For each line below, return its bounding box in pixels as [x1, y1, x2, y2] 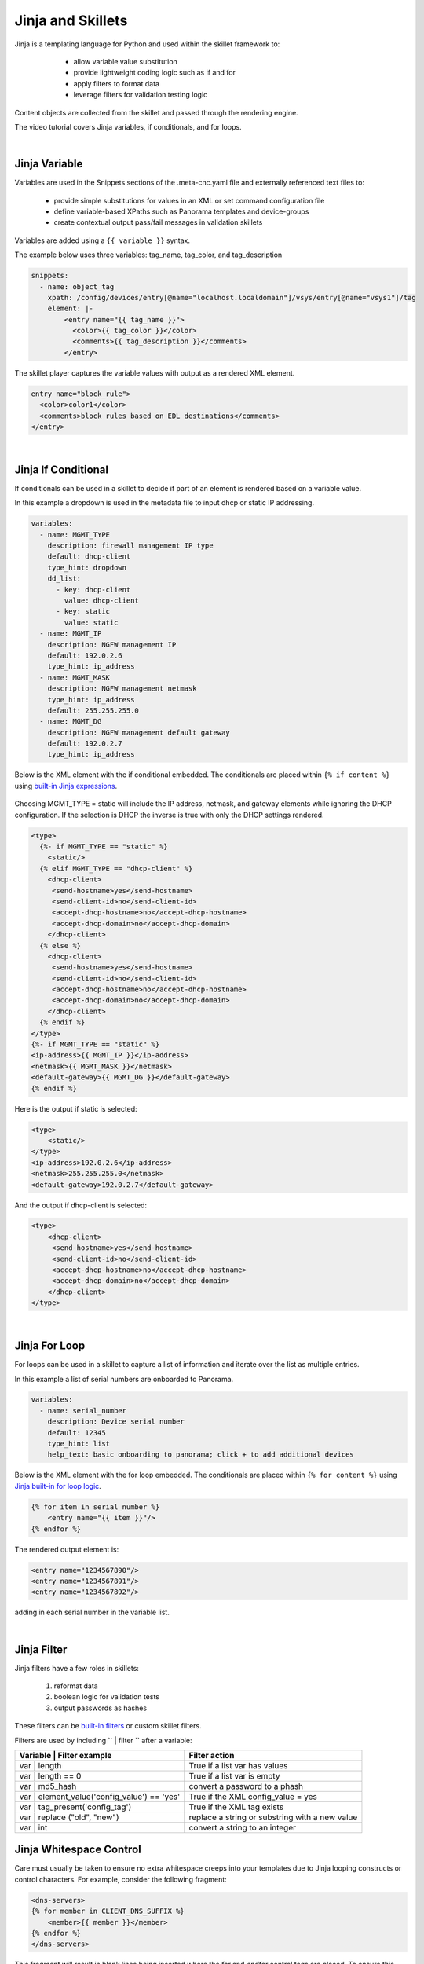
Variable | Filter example [19, 1750, 112, 1761]
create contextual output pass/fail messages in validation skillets [53, 218, 263, 227]
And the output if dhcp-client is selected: [14, 1200, 148, 1210]
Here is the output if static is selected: [14, 1104, 137, 1113]
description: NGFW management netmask [47, 684, 197, 693]
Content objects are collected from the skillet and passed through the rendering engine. [14, 108, 298, 117]
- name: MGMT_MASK [39, 672, 110, 682]
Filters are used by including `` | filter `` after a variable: [14, 1735, 192, 1745]
